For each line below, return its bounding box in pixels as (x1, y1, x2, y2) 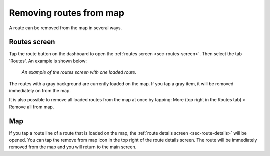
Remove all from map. (9, 104, 54, 110)
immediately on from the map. (9, 88, 71, 94)
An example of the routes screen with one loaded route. (21, 69, 137, 75)
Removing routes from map (9, 7, 125, 18)
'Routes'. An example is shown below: (9, 58, 87, 64)
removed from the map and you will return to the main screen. (9, 144, 137, 150)
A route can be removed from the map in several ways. (9, 25, 122, 31)
